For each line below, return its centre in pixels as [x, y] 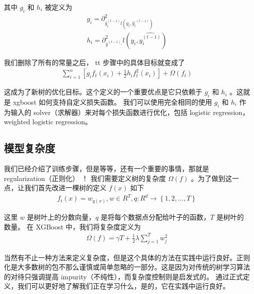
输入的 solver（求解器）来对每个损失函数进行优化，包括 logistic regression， [130, 112]
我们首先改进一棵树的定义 [65, 188]
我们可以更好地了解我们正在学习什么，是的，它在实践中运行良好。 [123, 286]
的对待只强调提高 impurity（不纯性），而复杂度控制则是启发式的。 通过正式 [124, 276]
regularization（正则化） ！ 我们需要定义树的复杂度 [85, 178]
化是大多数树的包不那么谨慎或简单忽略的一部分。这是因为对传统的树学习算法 [127, 267]
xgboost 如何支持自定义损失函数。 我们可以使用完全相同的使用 [112, 102]
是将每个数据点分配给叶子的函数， [156, 216]
